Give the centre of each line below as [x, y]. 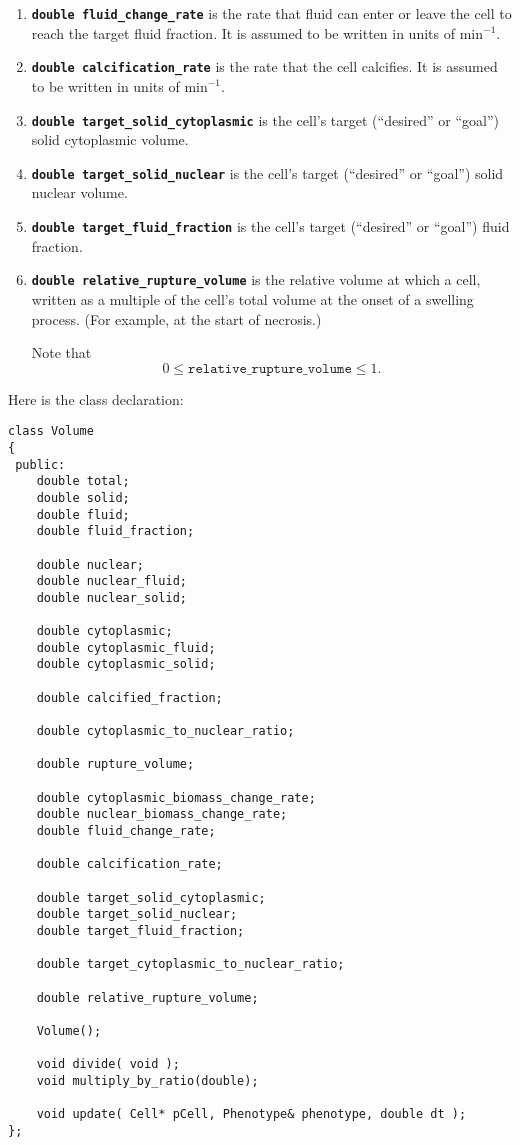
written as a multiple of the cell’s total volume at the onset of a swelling [252, 298]
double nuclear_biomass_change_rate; [162, 814]
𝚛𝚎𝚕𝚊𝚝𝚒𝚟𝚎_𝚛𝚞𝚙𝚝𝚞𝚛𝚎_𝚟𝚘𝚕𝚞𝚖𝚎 [270, 368]
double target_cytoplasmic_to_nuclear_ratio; [190, 964]
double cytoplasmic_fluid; [126, 647]
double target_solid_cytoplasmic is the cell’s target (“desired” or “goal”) [265, 119]
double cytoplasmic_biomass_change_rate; [176, 797]
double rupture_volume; [115, 764]
